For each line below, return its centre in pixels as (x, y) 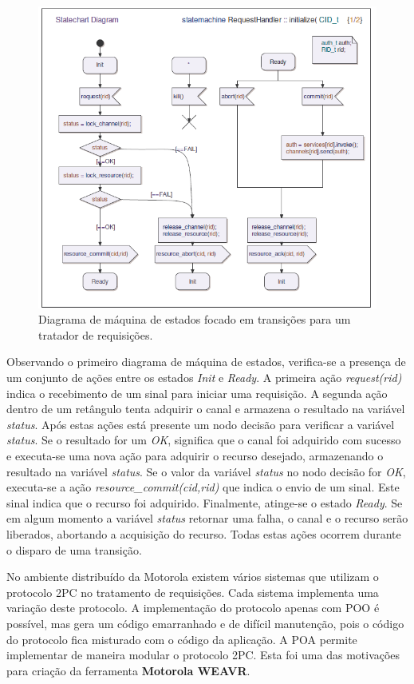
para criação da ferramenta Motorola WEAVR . (128, 670)
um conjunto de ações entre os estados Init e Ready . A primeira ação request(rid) (204, 378)
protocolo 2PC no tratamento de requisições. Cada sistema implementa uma (193, 592)
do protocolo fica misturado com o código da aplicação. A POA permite (182, 639)
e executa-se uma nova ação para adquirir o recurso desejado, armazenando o (195, 456)
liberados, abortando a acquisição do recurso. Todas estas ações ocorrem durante (204, 534)
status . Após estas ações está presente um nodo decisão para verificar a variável (201, 424)
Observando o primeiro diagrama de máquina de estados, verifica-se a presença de (206, 362)
